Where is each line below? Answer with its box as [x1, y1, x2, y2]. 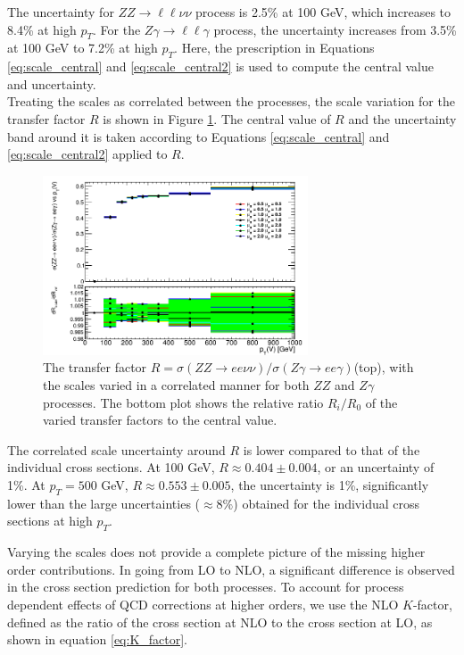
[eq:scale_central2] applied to [7, 145, 168, 163]
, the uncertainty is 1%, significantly [230, 476, 429, 494]
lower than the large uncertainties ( [7, 493, 201, 512]
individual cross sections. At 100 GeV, [7, 458, 215, 477]
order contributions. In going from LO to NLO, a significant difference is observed [7, 560, 455, 578]
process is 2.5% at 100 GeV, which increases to [195, 3, 452, 21]
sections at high [7, 511, 93, 530]
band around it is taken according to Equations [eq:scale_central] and [7, 127, 390, 145]
